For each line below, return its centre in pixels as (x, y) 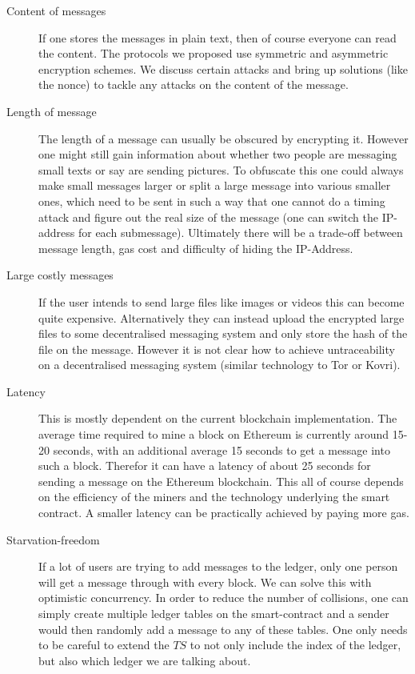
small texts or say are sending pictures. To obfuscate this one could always (221, 169)
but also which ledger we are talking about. (145, 660)
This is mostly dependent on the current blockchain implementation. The (218, 418)
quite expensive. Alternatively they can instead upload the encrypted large (221, 317)
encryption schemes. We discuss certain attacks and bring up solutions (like (223, 68)
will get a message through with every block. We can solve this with (205, 582)
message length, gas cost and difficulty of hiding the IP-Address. (196, 248)
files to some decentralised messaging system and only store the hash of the (223, 333)
